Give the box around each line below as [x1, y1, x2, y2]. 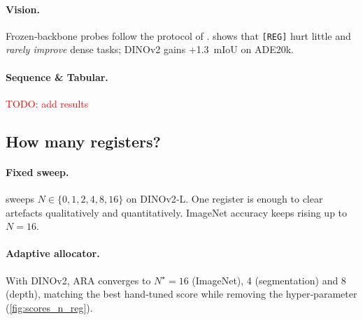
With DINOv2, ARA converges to [6, 272, 151, 287]
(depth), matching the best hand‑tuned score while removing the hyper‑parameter [6, 286, 357, 301]
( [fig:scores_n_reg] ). [6, 300, 93, 314]
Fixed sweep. [6, 164, 69, 179]
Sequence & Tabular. [6, 69, 108, 84]
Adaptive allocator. [6, 246, 100, 261]
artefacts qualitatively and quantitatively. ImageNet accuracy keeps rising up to [6, 205, 348, 219]
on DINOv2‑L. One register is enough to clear [126, 191, 323, 206]
